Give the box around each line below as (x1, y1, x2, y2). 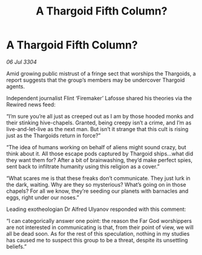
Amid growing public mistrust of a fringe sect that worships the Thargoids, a (6, 69, 197, 77)
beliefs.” (6, 243, 27, 250)
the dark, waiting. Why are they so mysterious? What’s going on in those (6, 181, 186, 188)
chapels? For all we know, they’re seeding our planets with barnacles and (6, 187, 189, 195)
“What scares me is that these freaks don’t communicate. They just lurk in (6, 174, 191, 182)
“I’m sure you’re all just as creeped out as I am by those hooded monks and (6, 112, 194, 120)
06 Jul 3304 (6, 58, 37, 65)
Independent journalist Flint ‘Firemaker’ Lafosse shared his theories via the (6, 94, 192, 102)
